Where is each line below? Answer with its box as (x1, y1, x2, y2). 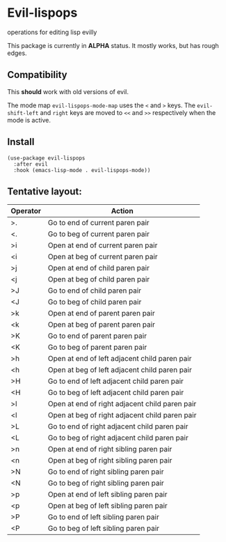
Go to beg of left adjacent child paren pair (47, 388, 184, 398)
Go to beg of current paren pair (47, 229, 150, 239)
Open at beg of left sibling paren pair (47, 501, 168, 511)
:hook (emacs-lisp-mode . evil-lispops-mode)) (13, 167, 151, 173)
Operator (10, 206, 42, 216)
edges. (7, 49, 27, 57)
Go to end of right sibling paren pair (47, 467, 164, 477)
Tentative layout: (7, 185, 82, 197)
